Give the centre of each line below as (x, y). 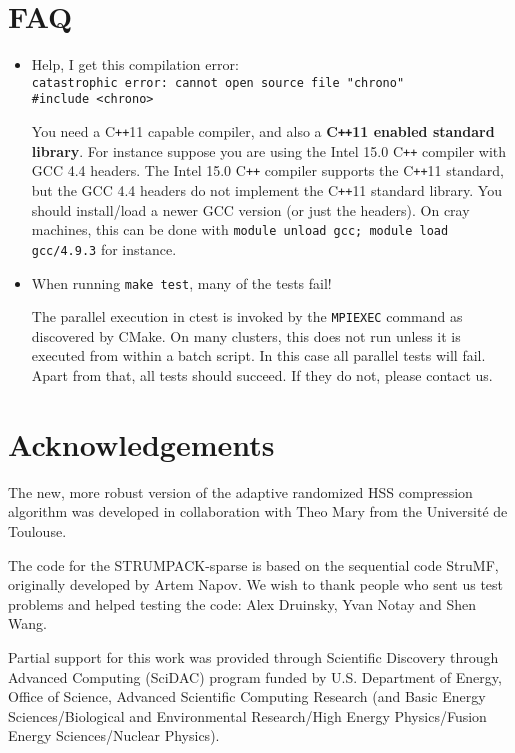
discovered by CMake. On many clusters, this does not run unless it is (246, 335)
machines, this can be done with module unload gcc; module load (240, 229)
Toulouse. (37, 530)
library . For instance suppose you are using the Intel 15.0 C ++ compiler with (269, 150)
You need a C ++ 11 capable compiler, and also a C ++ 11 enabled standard (263, 131)
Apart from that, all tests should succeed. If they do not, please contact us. (262, 375)
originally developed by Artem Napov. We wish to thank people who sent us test (256, 584)
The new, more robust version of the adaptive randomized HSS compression (240, 491)
